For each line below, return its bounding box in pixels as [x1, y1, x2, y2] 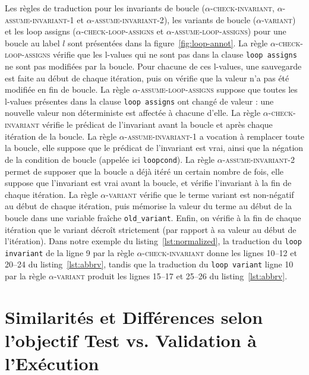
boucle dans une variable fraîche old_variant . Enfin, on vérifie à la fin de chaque [5, 211, 301, 223]
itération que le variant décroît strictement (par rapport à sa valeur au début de [5, 223, 297, 235]
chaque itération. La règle [5, 188, 98, 200]
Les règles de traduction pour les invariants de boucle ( [5, 2, 206, 14]
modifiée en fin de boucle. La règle [5, 83, 130, 96]
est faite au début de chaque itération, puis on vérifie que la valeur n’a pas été [5, 71, 289, 84]
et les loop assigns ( [5, 25, 76, 37]
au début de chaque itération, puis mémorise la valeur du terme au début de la [5, 200, 292, 212]
